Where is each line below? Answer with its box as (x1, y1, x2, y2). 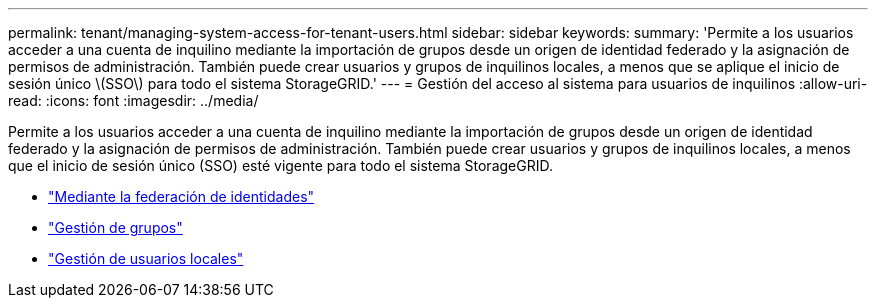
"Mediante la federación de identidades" (48, 188, 315, 205)
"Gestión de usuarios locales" (48, 250, 244, 267)
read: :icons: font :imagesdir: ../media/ (8, 92, 259, 109)
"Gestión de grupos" (48, 219, 183, 236)
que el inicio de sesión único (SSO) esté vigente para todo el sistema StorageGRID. (8, 157, 553, 174)
